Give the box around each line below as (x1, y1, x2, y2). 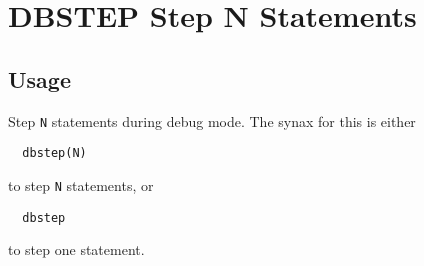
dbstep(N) (22, 146, 87, 161)
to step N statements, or (8, 174, 154, 195)
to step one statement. (8, 239, 145, 260)
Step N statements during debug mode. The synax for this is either (8, 110, 416, 131)
